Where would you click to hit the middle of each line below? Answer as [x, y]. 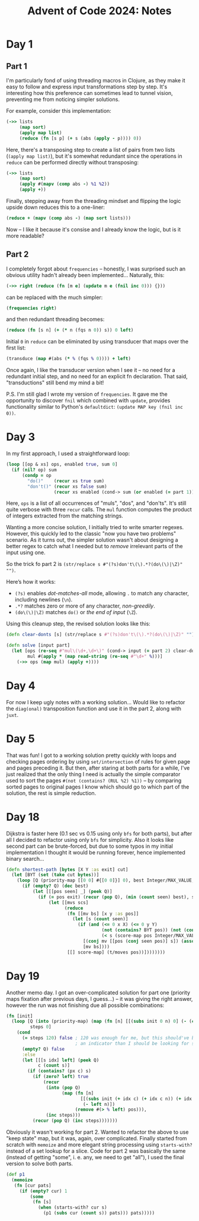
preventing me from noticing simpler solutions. [63, 99]
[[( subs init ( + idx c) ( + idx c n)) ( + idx [136, 1099]
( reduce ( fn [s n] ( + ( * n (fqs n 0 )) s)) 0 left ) [70, 330]
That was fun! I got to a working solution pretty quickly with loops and [91, 755]
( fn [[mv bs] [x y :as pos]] [103, 914]
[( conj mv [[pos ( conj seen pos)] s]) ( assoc [140, 941]
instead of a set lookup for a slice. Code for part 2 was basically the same [96, 1151]
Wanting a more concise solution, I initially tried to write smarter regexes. [95, 527]
